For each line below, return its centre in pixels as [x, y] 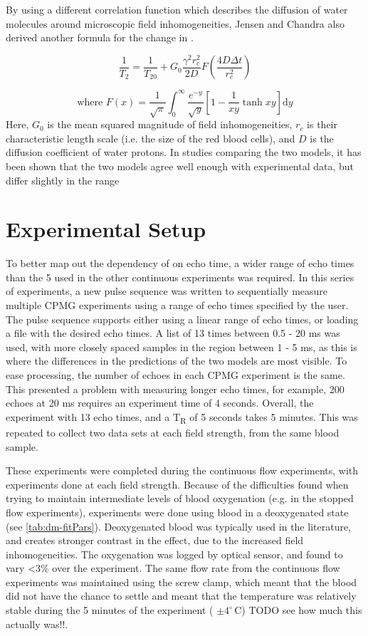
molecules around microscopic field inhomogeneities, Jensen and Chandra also [175, 23]
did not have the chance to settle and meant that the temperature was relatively [181, 596]
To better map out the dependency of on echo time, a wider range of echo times [180, 263]
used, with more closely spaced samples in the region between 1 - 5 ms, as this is [182, 346]
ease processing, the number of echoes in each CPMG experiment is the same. [175, 375]
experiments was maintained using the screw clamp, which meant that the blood [182, 582]
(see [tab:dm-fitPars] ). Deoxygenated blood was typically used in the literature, [179, 526]
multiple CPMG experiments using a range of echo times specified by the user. [177, 305]
